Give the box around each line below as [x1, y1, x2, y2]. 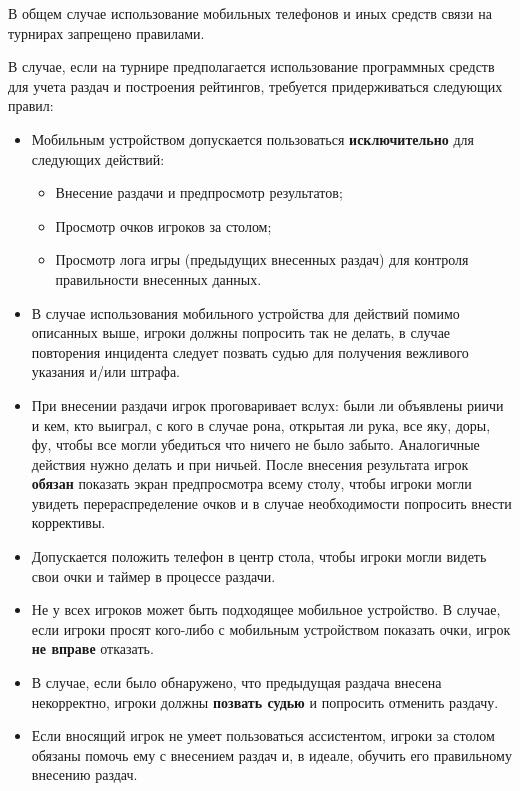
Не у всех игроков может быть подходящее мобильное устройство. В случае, [31, 599, 501, 620]
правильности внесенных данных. [55, 268, 262, 289]
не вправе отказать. [31, 638, 154, 659]
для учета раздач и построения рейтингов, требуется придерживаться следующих [8, 75, 503, 96]
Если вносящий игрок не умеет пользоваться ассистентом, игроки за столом [31, 725, 495, 746]
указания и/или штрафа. [31, 361, 181, 382]
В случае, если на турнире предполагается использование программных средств [8, 56, 495, 77]
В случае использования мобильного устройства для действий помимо [31, 302, 460, 323]
